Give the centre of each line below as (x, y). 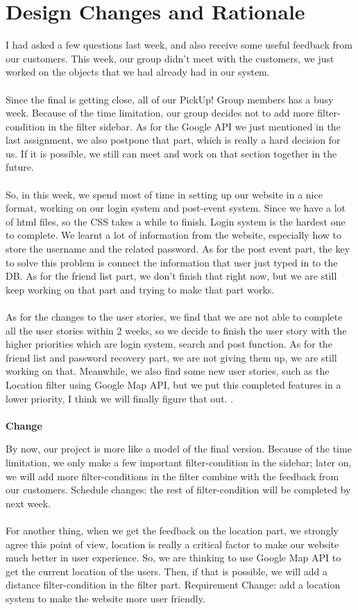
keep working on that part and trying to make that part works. (140, 289)
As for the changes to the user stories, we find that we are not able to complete (174, 316)
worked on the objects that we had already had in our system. (138, 72)
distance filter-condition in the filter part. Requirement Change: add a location (173, 585)
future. (20, 167)
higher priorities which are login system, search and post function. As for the (169, 344)
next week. (28, 503)
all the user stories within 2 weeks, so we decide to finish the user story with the (176, 330)
